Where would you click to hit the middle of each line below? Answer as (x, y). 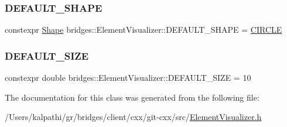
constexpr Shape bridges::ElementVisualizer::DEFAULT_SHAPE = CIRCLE (143, 30)
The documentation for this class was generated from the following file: (132, 97)
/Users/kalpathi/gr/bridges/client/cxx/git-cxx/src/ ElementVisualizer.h (133, 117)
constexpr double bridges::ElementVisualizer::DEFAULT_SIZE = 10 (128, 78)
